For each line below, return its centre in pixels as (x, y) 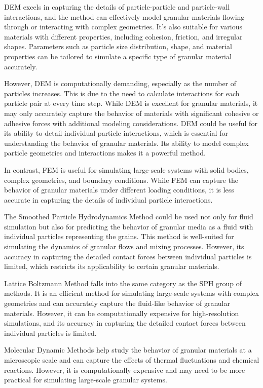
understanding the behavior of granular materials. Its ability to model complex (126, 143)
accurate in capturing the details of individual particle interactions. (108, 199)
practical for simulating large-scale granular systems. (86, 380)
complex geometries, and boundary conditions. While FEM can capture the (121, 180)
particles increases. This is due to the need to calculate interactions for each (122, 93)
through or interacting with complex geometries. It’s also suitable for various (123, 27)
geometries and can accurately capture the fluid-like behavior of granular (117, 303)
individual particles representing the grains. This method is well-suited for (119, 236)
